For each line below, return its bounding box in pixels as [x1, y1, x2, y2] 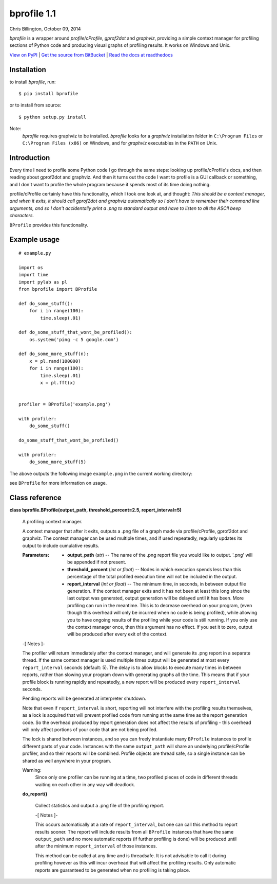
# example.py [18, 250, 51, 256]
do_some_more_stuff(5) [29, 459, 87, 465]
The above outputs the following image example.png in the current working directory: [9, 470, 192, 476]
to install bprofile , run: [9, 79, 56, 85]
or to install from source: [9, 102, 62, 108]
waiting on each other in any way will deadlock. [35, 781, 135, 787]
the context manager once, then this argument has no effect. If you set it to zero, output [67, 624, 253, 630]
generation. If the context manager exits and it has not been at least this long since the [67, 588, 250, 594]
